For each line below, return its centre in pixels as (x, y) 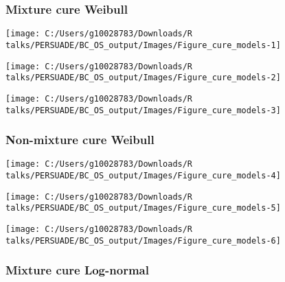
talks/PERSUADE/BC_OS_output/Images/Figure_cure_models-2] (143, 78)
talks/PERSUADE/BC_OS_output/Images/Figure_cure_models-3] (143, 110)
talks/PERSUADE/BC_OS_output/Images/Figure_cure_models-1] (143, 45)
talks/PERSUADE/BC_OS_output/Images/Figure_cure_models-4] (143, 176)
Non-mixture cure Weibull (80, 140)
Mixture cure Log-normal (77, 270)
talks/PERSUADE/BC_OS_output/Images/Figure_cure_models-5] (143, 208)
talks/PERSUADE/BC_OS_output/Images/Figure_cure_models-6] (143, 240)
